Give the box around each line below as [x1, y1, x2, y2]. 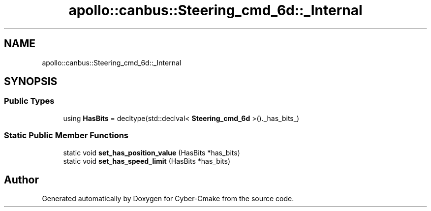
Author [4, 173, 39, 186]
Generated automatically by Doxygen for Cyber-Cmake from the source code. [42, 194, 294, 203]
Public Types [4, 96, 55, 106]
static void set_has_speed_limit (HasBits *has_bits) [63, 156, 231, 165]
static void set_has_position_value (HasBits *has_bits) [63, 148, 240, 157]
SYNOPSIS [4, 75, 58, 88]
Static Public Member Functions [4, 130, 129, 141]
